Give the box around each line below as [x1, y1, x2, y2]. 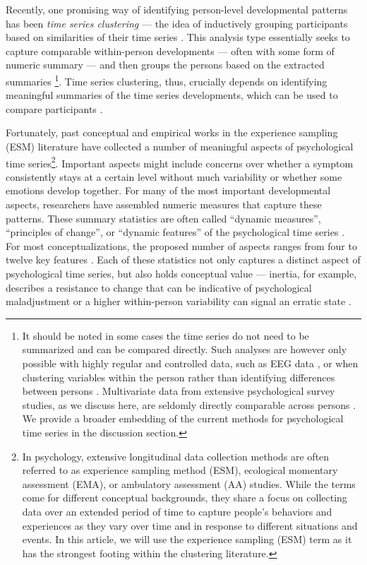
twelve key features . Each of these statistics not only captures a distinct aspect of [6, 252, 361, 267]
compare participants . [6, 101, 103, 116]
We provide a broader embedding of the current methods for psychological [22, 411, 344, 426]
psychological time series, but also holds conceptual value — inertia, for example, [6, 266, 357, 280]
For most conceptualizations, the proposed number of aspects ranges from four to [6, 238, 357, 253]
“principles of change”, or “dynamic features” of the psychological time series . [6, 225, 345, 239]
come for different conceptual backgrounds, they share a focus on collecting [22, 490, 347, 505]
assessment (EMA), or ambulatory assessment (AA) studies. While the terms [22, 476, 356, 491]
